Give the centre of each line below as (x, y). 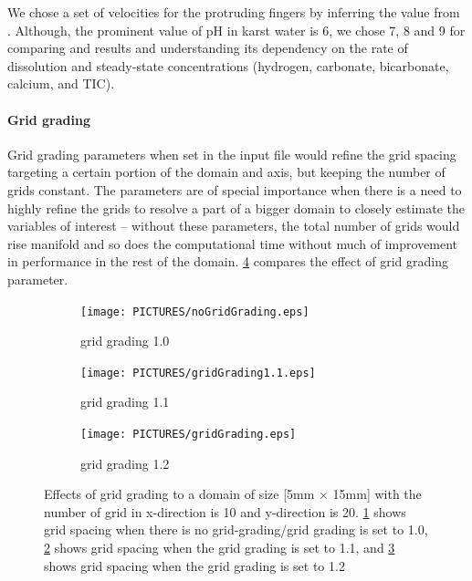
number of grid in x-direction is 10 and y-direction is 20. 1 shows (225, 511)
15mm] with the (377, 494)
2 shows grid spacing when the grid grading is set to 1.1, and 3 (220, 548)
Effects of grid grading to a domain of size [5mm (179, 494)
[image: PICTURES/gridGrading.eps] (189, 435)
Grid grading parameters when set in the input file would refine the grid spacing (232, 154)
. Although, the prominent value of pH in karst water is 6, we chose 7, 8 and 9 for (236, 30)
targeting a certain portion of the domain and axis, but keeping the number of (226, 172)
